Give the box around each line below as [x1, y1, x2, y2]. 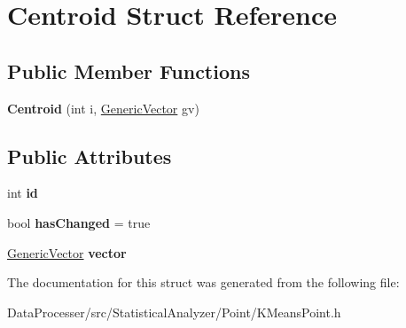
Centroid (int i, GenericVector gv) [7, 98, 199, 117]
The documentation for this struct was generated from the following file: [7, 273, 400, 292]
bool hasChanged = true [7, 213, 151, 231]
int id [7, 184, 38, 202]
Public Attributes [7, 142, 172, 169]
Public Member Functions [7, 57, 250, 84]
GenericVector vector [7, 243, 127, 262]
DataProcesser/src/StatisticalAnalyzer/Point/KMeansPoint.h [7, 302, 341, 321]
